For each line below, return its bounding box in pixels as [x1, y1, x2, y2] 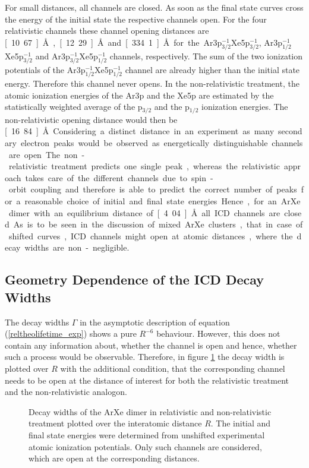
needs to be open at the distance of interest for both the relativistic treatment [5, 374, 289, 386]
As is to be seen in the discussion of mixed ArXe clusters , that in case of [13, 218, 303, 230]
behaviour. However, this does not [156, 327, 280, 340]
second [278, 125, 302, 137]
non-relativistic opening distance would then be [5, 113, 178, 125]
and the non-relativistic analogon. [5, 385, 127, 398]
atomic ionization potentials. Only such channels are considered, [29, 440, 262, 453]
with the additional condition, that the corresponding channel [60, 362, 285, 374]
